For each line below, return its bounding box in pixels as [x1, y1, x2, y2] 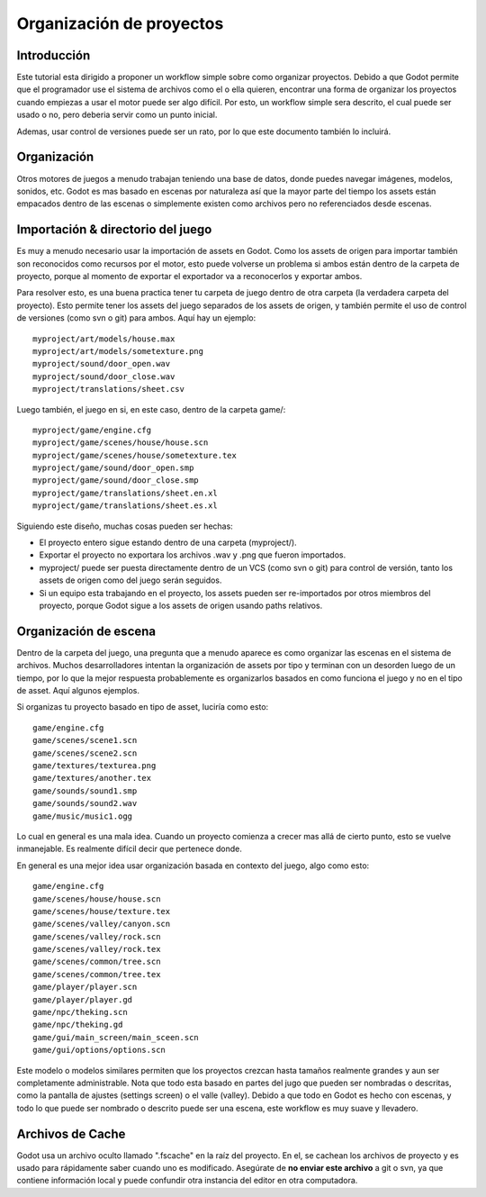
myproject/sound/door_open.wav [32, 358, 171, 369]
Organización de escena [16, 623, 157, 639]
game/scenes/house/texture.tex [32, 906, 171, 916]
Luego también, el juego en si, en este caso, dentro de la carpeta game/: [16, 404, 286, 414]
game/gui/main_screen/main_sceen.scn [32, 1032, 200, 1042]
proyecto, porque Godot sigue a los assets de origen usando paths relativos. [39, 600, 323, 611]
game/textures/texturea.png [32, 761, 157, 771]
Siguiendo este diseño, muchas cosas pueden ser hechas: [16, 521, 233, 531]
